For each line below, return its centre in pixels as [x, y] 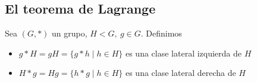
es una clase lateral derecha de [181, 73]
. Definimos [161, 33]
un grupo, [70, 33]
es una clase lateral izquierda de [184, 53]
